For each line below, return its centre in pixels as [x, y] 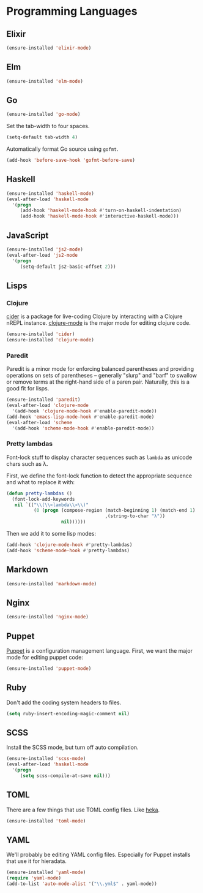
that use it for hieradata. [37, 861]
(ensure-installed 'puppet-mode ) [49, 668]
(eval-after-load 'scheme [39, 422]
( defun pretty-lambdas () [39, 493]
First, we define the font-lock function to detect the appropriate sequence [99, 476]
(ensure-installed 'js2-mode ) [45, 249]
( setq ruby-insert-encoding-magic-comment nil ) [68, 713]
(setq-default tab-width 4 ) [42, 137]
